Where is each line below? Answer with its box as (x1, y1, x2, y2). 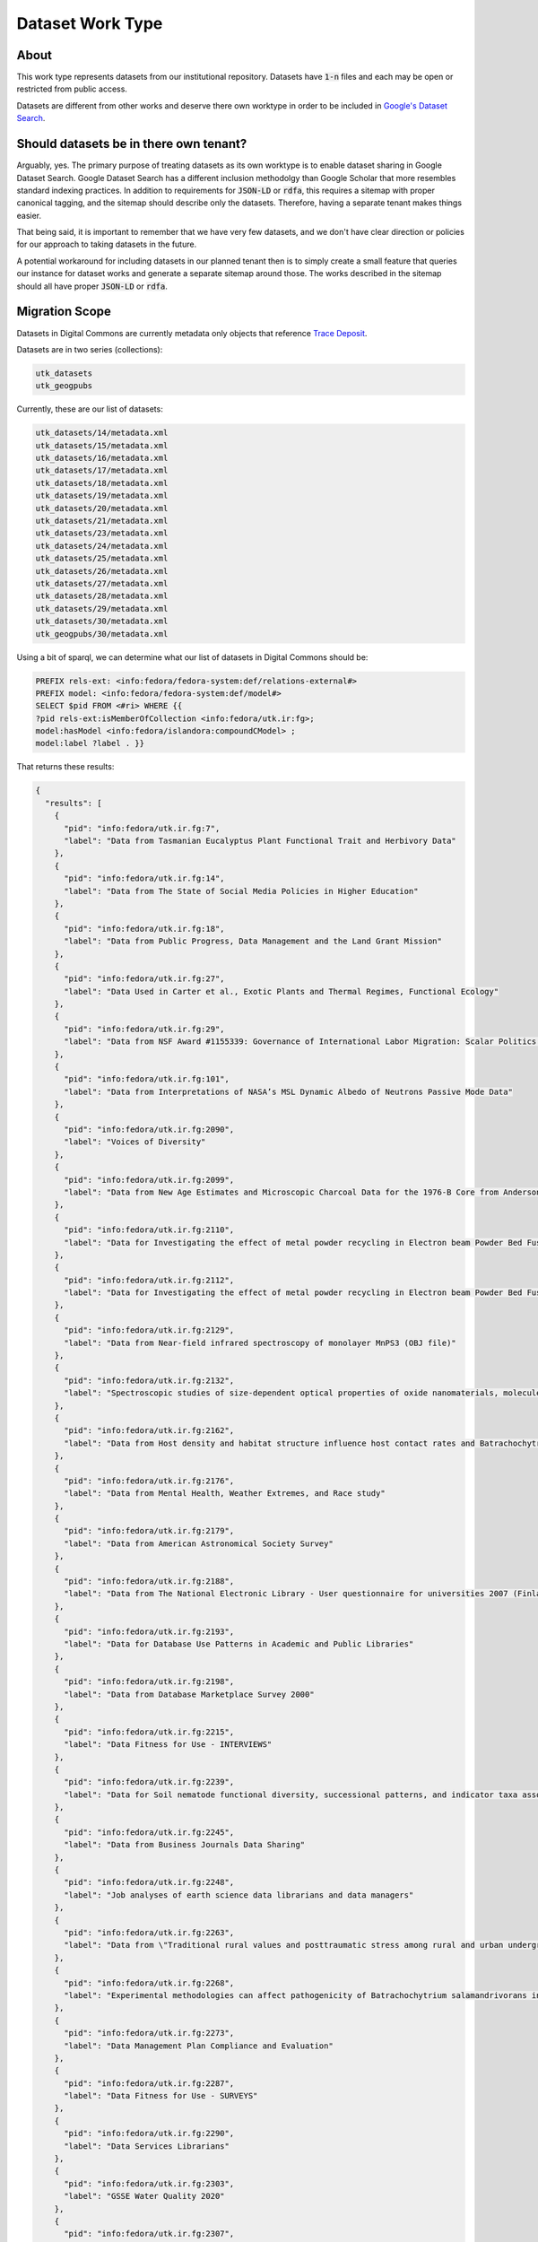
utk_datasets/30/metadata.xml (35, 616, 169, 627)
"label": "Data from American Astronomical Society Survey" (64, 1538, 334, 1549)
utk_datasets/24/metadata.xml (35, 541, 169, 551)
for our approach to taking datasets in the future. (16, 239, 197, 250)
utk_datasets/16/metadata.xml (35, 453, 169, 464)
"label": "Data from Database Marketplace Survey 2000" (64, 1689, 315, 1699)
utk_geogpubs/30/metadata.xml (35, 629, 169, 639)
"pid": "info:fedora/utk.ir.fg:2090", (64, 1124, 235, 1134)
